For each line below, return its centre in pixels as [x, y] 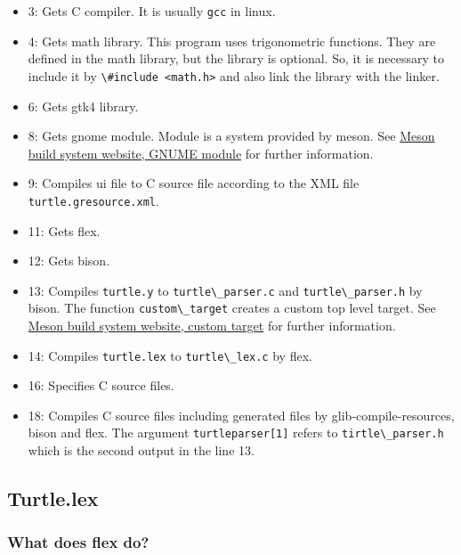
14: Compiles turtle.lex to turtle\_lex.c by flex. [170, 355]
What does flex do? [78, 542]
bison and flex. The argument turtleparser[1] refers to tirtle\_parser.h [236, 433]
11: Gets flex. [64, 230]
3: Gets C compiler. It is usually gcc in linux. [152, 11]
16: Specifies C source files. [101, 385]
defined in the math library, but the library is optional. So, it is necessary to [236, 58]
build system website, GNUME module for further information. [201, 153]
